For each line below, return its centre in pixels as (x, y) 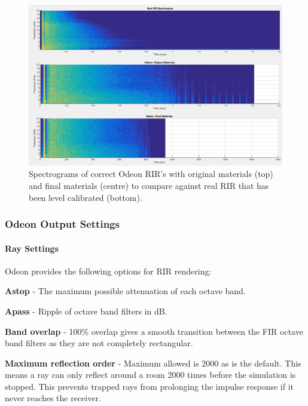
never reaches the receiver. (53, 398)
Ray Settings (32, 248)
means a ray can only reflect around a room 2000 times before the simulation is (150, 375)
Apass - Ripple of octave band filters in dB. (86, 311)
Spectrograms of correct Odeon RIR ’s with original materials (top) (151, 174)
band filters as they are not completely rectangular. (99, 343)
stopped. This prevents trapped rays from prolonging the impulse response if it (150, 386)
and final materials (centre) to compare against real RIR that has (149, 185)
